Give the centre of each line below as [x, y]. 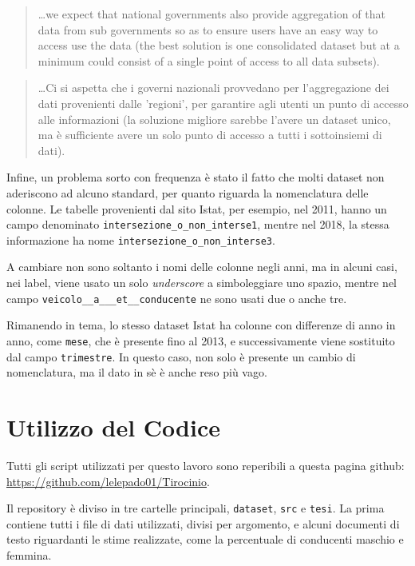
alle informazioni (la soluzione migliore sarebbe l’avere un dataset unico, [214, 119]
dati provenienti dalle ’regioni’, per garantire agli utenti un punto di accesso [223, 103]
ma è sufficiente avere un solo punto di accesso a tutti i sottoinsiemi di [210, 135]
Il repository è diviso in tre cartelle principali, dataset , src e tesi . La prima [196, 508]
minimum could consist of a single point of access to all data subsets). [209, 60]
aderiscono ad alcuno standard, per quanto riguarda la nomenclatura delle [188, 192]
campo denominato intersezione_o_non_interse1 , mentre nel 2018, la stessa [198, 224]
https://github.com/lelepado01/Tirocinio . [108, 481]
